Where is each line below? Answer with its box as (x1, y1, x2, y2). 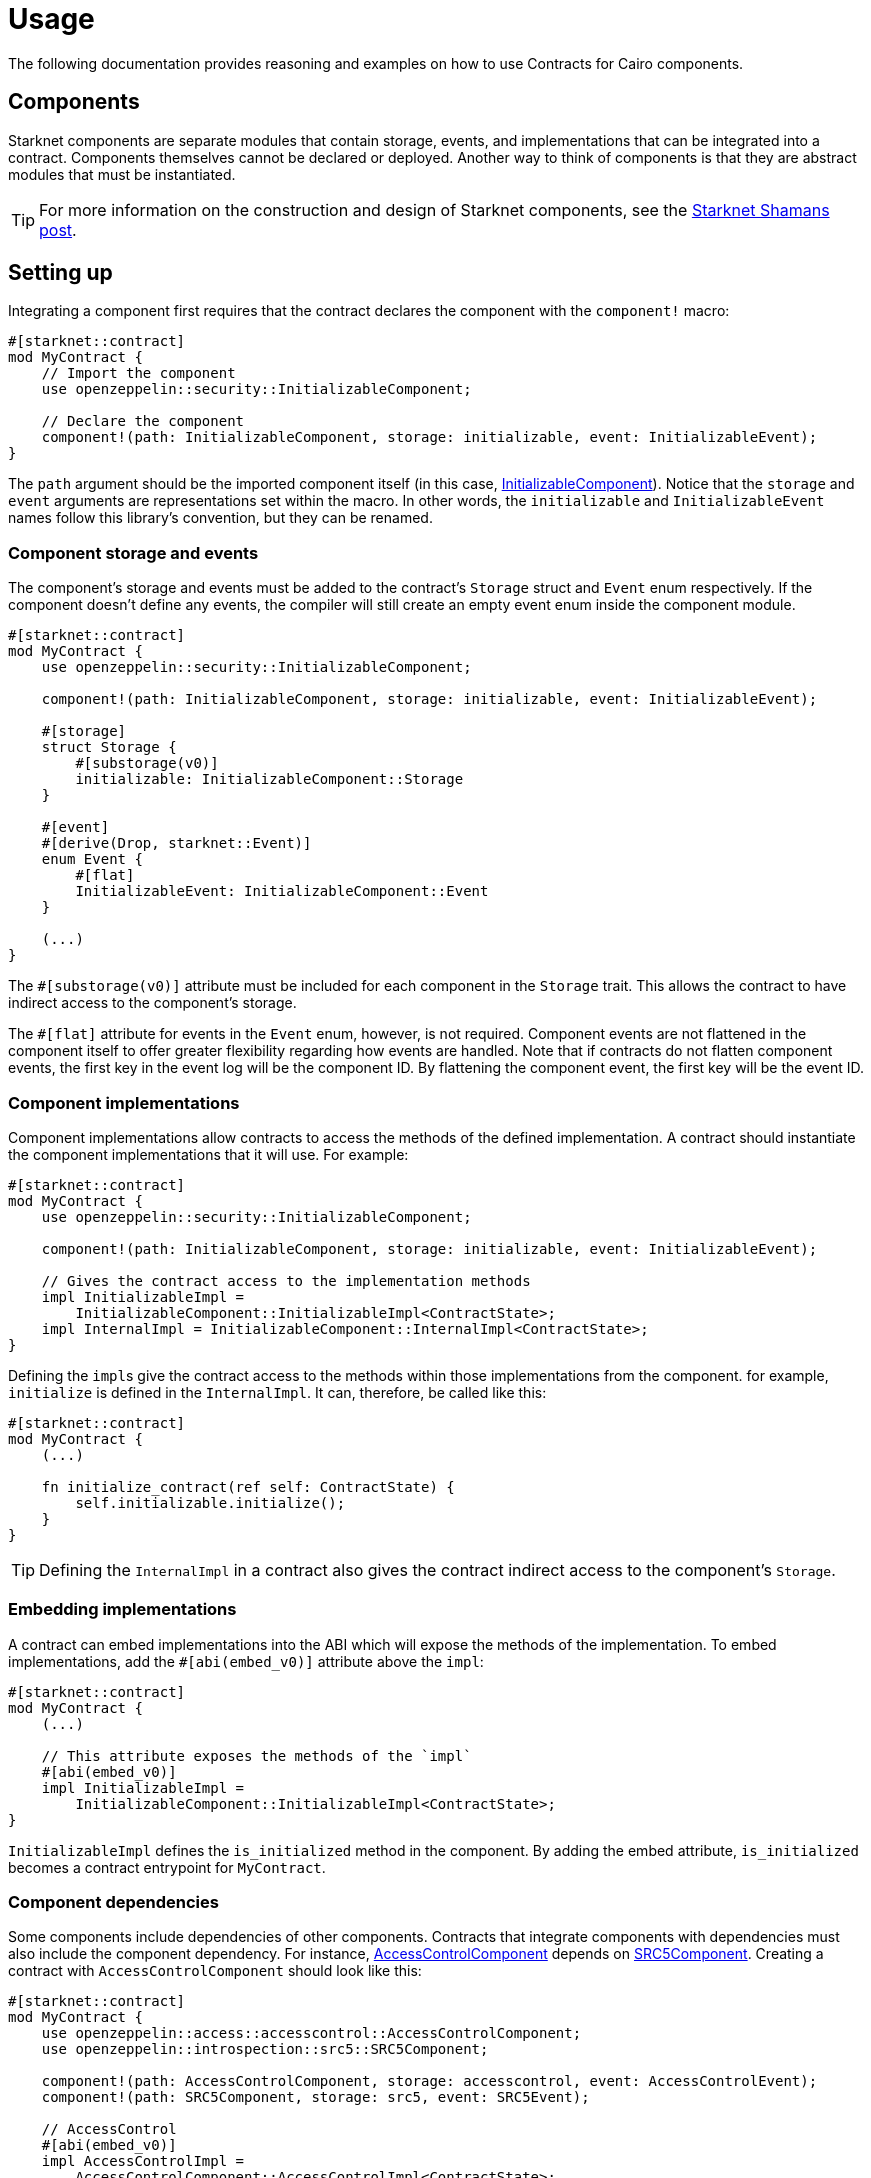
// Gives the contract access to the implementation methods (41, 1272, 531, 1289)
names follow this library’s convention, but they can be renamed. (8, 509, 433, 527)
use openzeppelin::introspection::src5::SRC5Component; (41, 2041, 489, 2058)
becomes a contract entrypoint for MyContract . (8, 1858, 326, 1876)
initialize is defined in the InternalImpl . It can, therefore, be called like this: (8, 1383, 547, 1401)
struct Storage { (41, 739, 177, 756)
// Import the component (41, 365, 236, 382)
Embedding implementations (8, 1599, 237, 1620)
